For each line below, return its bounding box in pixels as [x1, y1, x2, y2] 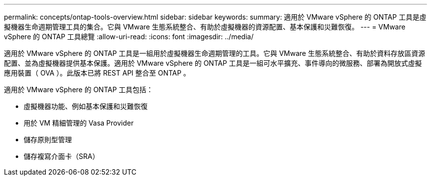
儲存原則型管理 [24, 135, 72, 144]
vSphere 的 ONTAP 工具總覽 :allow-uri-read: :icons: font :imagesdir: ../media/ [4, 32, 254, 41]
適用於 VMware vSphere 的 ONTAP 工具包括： [4, 85, 154, 94]
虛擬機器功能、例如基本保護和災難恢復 [24, 102, 148, 110]
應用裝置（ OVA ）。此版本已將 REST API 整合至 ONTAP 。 [4, 69, 190, 77]
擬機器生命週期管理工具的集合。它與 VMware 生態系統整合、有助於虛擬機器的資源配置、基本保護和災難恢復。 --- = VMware [4, 23, 405, 31]
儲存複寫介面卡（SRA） [24, 152, 99, 160]
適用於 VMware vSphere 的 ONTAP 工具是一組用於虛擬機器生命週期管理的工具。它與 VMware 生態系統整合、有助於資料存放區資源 [4, 49, 425, 57]
